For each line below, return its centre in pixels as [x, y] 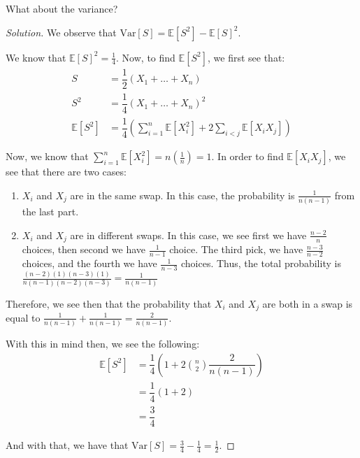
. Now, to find [146, 57]
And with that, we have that [67, 445]
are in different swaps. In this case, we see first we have [188, 235]
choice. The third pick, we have [236, 249]
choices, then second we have [84, 249]
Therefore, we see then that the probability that [109, 303]
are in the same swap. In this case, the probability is [182, 195]
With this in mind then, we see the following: [103, 344]
